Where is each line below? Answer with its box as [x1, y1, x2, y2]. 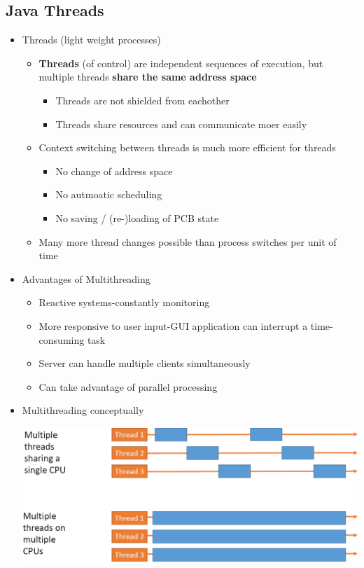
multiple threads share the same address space [38, 69, 257, 84]
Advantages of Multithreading [22, 271, 150, 286]
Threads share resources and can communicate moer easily [55, 116, 307, 131]
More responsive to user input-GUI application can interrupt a [38, 318, 308, 333]
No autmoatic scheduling [55, 187, 162, 202]
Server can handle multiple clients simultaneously [38, 356, 251, 370]
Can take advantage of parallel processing [38, 379, 218, 394]
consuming [38, 332, 85, 347]
